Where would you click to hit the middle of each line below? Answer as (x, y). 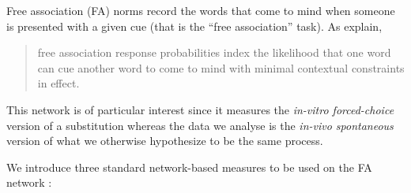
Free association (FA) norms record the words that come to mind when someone (201, 10)
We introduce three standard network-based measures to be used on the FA (189, 167)
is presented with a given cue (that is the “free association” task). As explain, (194, 26)
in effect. (58, 83)
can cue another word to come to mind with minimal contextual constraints (221, 67)
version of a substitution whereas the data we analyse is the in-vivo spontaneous (200, 125)
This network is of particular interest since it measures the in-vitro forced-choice (200, 109)
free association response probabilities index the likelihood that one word (214, 52)
